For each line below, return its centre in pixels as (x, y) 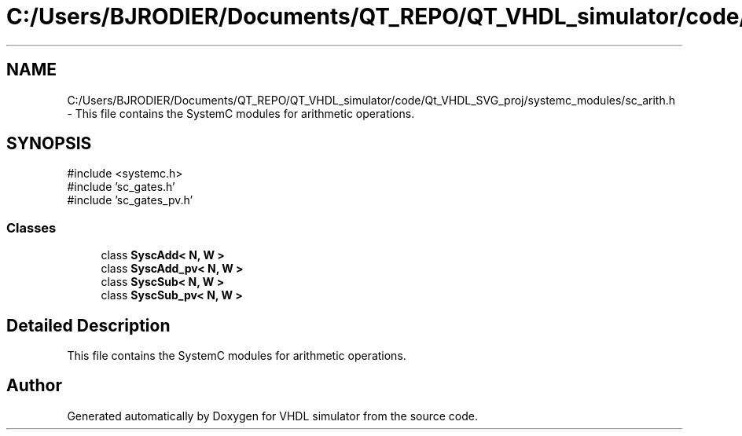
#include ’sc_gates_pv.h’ (130, 200)
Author (34, 386)
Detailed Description (88, 325)
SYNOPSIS (49, 144)
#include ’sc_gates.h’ (121, 187)
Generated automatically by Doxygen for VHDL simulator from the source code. (273, 416)
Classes (31, 227)
